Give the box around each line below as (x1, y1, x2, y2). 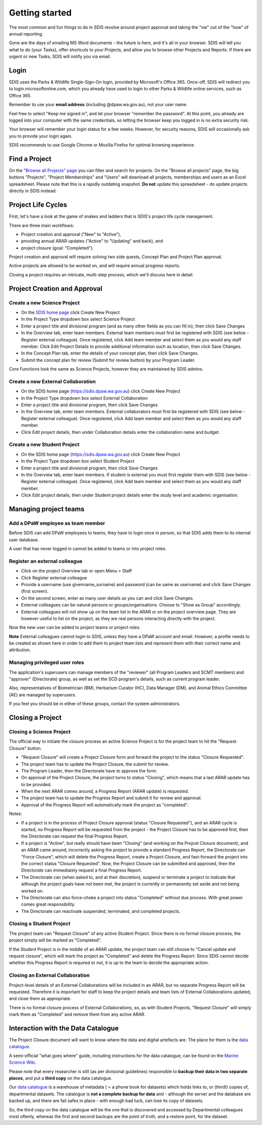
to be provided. (21, 781, 52, 787)
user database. (9, 536, 39, 542)
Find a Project (9, 155, 52, 163)
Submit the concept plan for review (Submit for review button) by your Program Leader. (21, 357, 196, 363)
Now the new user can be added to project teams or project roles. (9, 625, 141, 630)
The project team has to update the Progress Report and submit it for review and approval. (21, 795, 202, 801)
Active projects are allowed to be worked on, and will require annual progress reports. (9, 263, 180, 268)
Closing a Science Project (9, 728, 71, 735)
